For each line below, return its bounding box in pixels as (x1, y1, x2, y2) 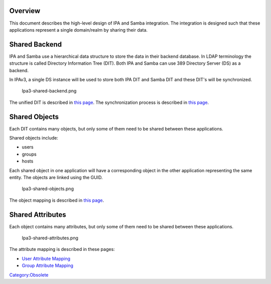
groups (22, 151, 37, 157)
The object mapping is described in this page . (9, 197, 104, 203)
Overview (9, 7, 41, 15)
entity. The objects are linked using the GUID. (9, 175, 103, 181)
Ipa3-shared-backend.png (22, 88, 77, 94)
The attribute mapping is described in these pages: (9, 246, 115, 252)
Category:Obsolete (9, 271, 49, 278)
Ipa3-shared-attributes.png (22, 235, 79, 241)
